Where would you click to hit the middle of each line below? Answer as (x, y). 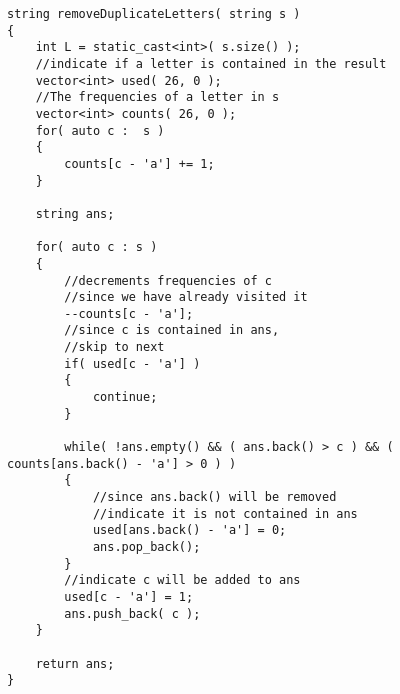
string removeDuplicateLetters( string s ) (154, 14)
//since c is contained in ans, (172, 330)
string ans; (75, 213)
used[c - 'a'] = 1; (129, 596)
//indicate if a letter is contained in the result (211, 63)
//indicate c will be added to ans (182, 580)
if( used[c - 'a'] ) (132, 363)
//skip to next (114, 347)
